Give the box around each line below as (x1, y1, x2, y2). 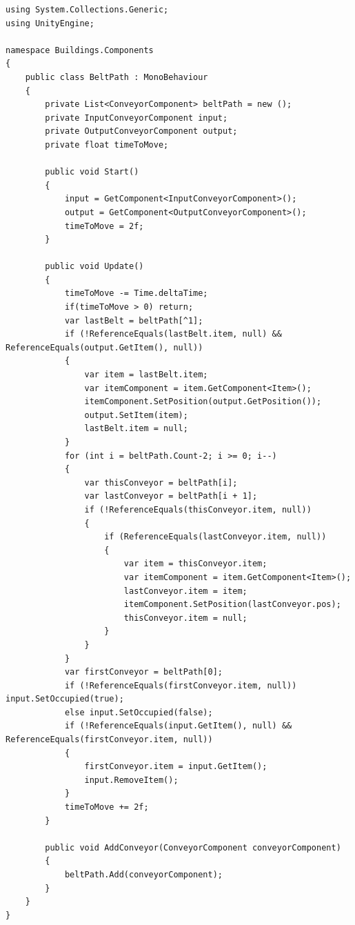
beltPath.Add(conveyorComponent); (64, 870, 223, 879)
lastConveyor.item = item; (123, 586, 247, 596)
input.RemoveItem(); (84, 775, 179, 785)
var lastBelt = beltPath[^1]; (64, 315, 203, 326)
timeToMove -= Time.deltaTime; (64, 288, 208, 299)
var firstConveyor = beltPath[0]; (64, 667, 223, 677)
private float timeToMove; (45, 139, 169, 150)
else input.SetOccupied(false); (64, 707, 213, 717)
